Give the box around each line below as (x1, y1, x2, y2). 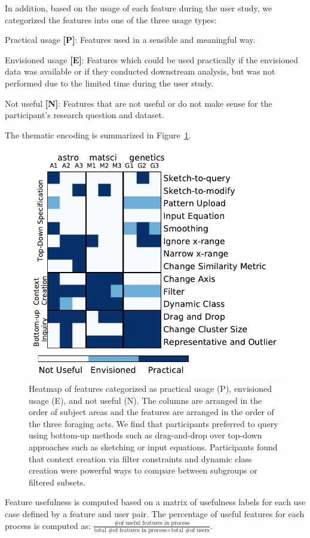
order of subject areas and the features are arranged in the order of (29, 406, 274, 418)
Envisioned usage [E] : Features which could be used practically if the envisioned (5, 53, 298, 66)
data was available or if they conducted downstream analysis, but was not (5, 65, 275, 78)
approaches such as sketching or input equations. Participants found (29, 440, 278, 453)
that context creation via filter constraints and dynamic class (29, 452, 252, 465)
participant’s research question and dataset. (5, 109, 164, 121)
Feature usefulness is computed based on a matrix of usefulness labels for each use (5, 496, 306, 508)
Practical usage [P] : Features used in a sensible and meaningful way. (5, 33, 256, 46)
